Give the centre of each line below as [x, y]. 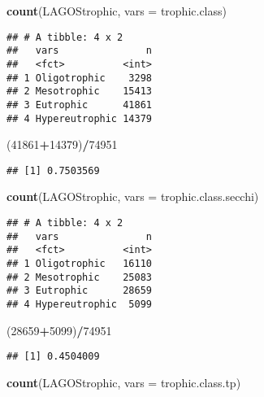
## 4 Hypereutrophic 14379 [79, 118]
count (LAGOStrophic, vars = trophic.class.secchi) [133, 196]
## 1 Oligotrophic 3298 [79, 78]
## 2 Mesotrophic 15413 [79, 92]
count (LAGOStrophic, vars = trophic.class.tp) [124, 382]
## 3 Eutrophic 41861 [79, 105]
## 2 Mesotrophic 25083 [79, 277]
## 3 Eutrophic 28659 [79, 291]
